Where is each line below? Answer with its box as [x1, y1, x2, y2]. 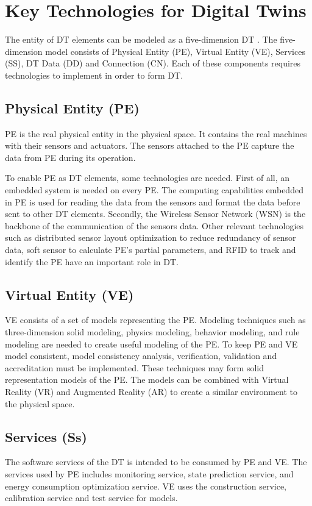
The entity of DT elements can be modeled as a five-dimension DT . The [5, 33, 277, 46]
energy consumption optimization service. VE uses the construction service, [5, 479, 287, 492]
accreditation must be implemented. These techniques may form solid [5, 361, 264, 374]
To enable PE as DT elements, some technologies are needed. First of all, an [5, 171, 290, 184]
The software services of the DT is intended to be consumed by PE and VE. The [5, 455, 307, 468]
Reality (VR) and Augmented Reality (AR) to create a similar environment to [5, 385, 298, 397]
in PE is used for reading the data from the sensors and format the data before [5, 195, 300, 208]
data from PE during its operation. [5, 151, 136, 163]
